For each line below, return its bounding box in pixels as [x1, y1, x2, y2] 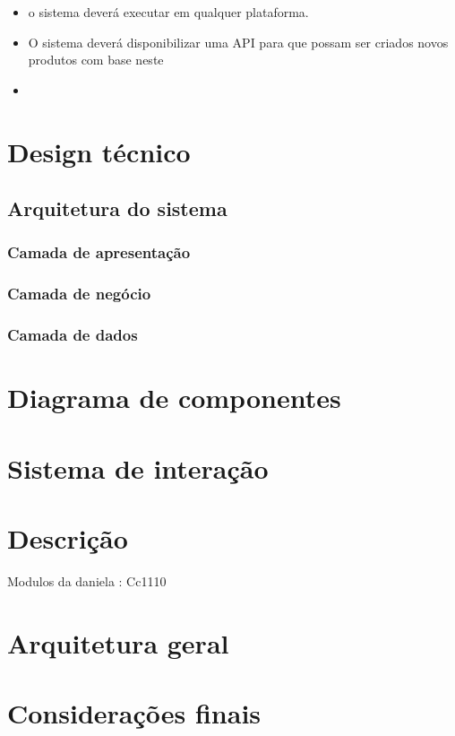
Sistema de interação [7, 449, 269, 486]
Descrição [7, 520, 128, 556]
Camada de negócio [7, 282, 151, 305]
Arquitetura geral [7, 624, 229, 661]
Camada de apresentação [7, 241, 191, 264]
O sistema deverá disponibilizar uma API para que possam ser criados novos [28, 32, 449, 51]
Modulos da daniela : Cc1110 [7, 571, 167, 590]
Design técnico [7, 133, 191, 169]
